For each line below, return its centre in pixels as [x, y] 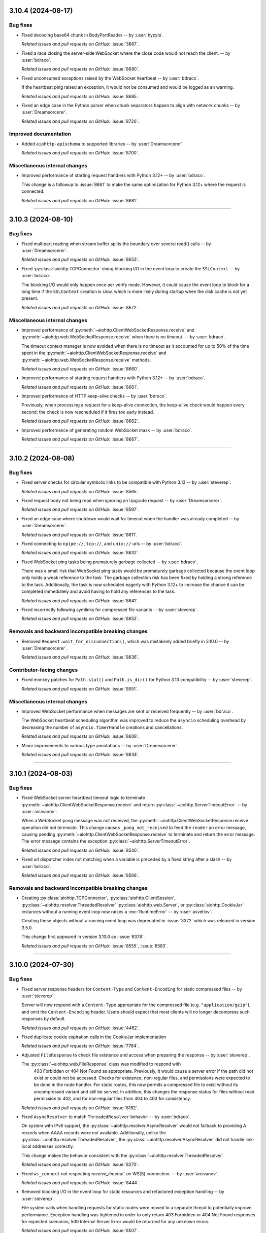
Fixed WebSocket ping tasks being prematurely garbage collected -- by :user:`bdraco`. [110, 562]
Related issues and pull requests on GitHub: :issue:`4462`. [81, 1028]
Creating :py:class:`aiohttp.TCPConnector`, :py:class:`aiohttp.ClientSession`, [99, 898]
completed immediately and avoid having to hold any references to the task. [99, 591]
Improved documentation [40, 134]
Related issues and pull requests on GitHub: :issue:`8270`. [80, 1164]
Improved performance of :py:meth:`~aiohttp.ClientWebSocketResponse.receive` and [108, 330]
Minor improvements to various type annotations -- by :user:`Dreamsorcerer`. [100, 745]
